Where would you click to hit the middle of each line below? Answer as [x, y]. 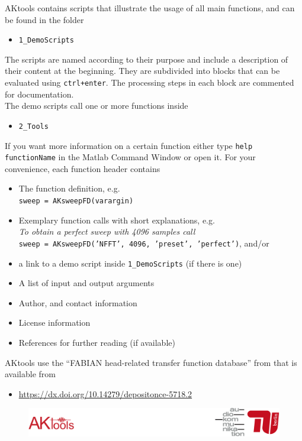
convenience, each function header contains [83, 168]
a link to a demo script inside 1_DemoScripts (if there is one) [130, 263]
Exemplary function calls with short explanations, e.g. [117, 220]
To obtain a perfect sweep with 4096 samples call [107, 231]
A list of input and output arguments [86, 283]
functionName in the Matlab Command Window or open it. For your [130, 157]
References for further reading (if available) [97, 342]
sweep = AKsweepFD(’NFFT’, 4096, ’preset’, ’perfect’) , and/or [144, 243]
